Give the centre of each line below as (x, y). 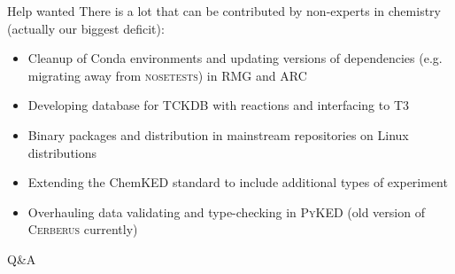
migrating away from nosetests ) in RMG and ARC (167, 75)
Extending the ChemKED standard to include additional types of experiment (238, 182)
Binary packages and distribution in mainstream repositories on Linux (218, 134)
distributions (62, 152)
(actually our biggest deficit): (86, 28)
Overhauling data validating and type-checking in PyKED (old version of (226, 211)
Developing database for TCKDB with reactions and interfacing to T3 (218, 105)
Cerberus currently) (83, 229)
